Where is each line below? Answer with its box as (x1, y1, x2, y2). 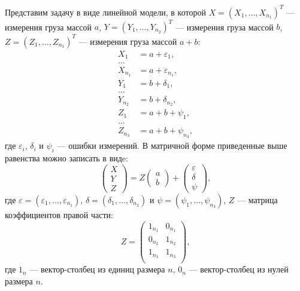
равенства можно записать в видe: (5, 152, 128, 164)
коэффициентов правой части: (5, 208, 113, 220)
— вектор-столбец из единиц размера (29, 263, 165, 275)
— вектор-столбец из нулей (189, 263, 289, 275)
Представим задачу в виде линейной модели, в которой (5, 5, 206, 18)
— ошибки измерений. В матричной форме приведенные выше (57, 139, 287, 152)
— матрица (237, 193, 278, 206)
